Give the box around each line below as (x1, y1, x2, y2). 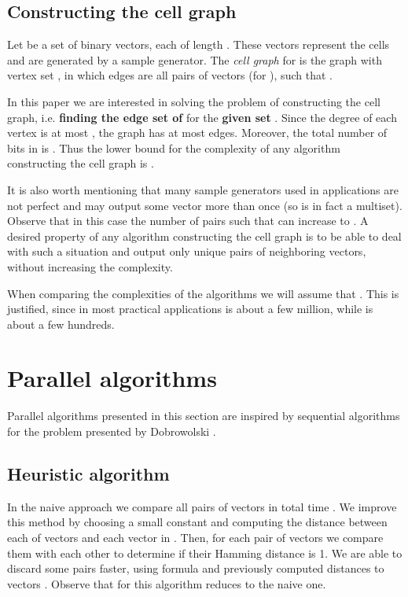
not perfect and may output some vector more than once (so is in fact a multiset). (7, 197, 402, 213)
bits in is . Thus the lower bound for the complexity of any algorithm (7, 139, 340, 156)
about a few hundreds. (7, 315, 115, 332)
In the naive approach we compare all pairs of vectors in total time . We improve (7, 498, 397, 514)
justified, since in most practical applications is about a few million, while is (7, 300, 373, 317)
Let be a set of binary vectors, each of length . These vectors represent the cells (7, 36, 390, 53)
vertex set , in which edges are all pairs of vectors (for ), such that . (7, 67, 333, 83)
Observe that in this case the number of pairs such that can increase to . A (7, 212, 369, 229)
